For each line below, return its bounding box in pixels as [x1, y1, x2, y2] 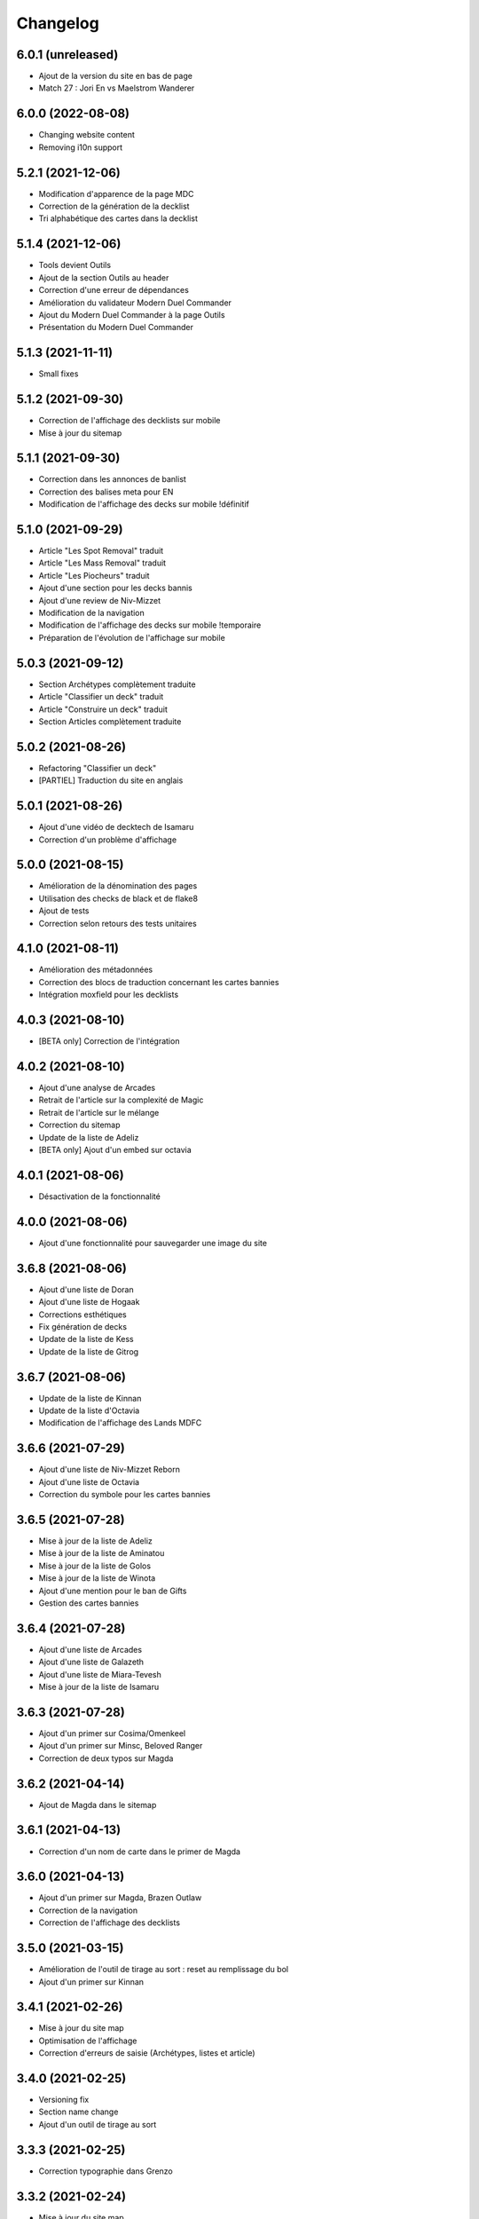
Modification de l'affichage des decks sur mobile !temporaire [38, 620, 262, 630]
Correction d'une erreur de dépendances [38, 285, 190, 296]
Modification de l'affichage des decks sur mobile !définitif [38, 499, 250, 509]
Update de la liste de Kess [38, 1334, 135, 1345]
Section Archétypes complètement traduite [38, 679, 196, 690]
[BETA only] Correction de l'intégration [38, 1036, 180, 1046]
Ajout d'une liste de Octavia [38, 1476, 140, 1487]
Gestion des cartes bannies [38, 1598, 139, 1608]
